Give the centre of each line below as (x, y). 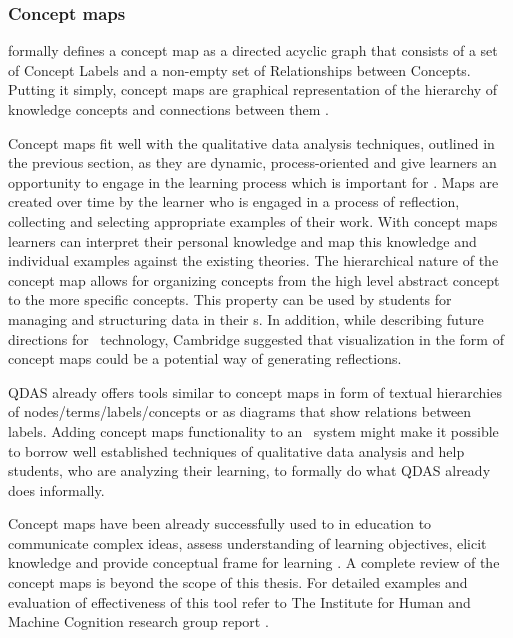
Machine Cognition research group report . (138, 621)
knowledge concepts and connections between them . (168, 109)
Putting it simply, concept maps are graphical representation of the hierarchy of (253, 89)
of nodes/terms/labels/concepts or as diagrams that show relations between (240, 411)
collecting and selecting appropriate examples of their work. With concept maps (253, 220)
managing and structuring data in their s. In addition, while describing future (246, 318)
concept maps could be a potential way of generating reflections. (205, 358)
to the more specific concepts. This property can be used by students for (230, 299)
